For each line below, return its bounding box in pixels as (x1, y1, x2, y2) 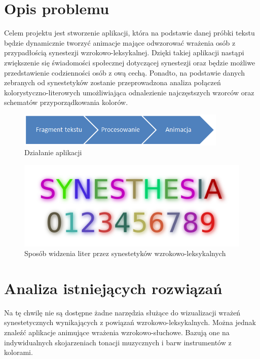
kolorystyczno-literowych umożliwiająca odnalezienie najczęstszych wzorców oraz (4, 87, 254, 97)
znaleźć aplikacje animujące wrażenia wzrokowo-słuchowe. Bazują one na (4, 327, 230, 338)
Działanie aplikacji (24, 147, 82, 158)
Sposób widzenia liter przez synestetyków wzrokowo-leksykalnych (24, 248, 226, 259)
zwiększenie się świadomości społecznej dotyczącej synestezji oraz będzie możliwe (4, 57, 255, 67)
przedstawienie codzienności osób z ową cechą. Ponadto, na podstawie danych (4, 67, 245, 78)
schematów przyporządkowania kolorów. (4, 97, 128, 107)
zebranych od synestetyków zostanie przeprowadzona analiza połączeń (4, 77, 221, 88)
